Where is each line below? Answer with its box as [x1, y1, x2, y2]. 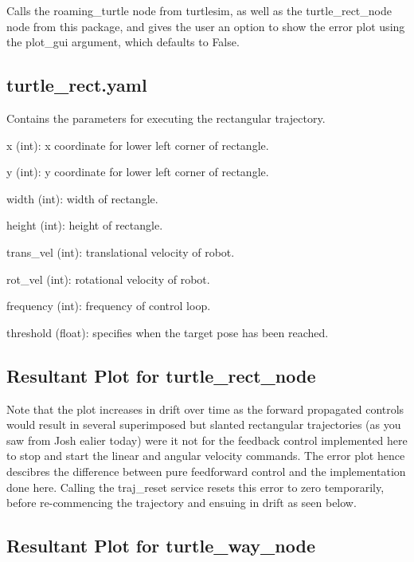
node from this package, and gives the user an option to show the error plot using [6, 18, 405, 34]
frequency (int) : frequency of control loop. [6, 297, 211, 314]
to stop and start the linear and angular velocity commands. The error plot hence [6, 447, 405, 464]
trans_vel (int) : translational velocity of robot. [6, 243, 235, 260]
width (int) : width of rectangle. [6, 190, 158, 206]
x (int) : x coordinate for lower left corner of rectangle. [6, 136, 269, 153]
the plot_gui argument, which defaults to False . [6, 33, 240, 50]
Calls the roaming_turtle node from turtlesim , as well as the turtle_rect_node [6, 2, 392, 18]
